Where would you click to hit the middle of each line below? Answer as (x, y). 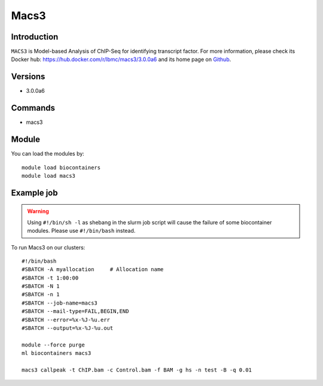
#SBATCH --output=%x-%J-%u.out (68, 328)
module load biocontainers (61, 167)
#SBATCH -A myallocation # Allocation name (93, 270)
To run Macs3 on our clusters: (48, 247)
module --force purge (53, 345)
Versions (28, 77)
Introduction (35, 37)
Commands (33, 108)
